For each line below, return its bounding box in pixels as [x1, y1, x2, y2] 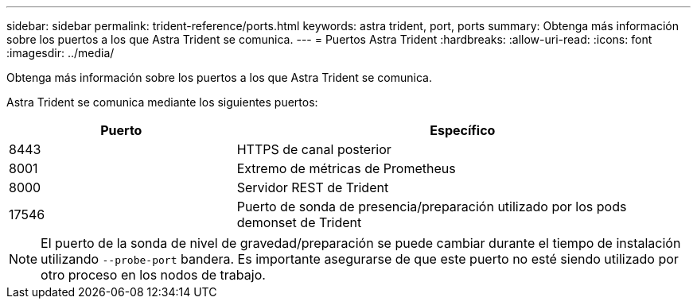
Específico [430, 122, 496, 138]
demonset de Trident [236, 214, 362, 230]
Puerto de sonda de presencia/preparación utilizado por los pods [236, 199, 627, 214]
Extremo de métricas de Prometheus [236, 160, 456, 176]
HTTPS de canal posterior [236, 141, 391, 157]
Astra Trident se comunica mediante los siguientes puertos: [6, 95, 318, 109]
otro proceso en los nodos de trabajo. [41, 267, 266, 283]
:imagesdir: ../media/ [6, 46, 115, 60]
